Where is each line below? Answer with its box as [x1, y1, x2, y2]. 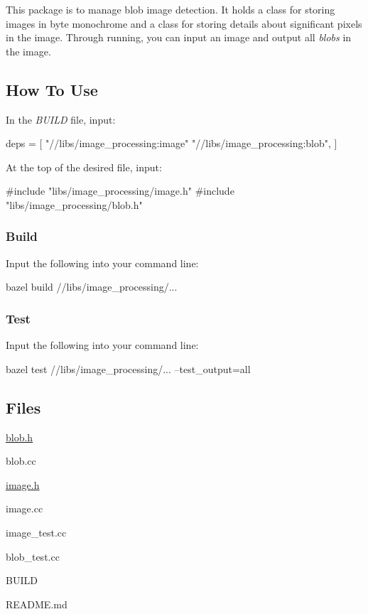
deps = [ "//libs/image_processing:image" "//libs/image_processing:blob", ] [6, 136, 337, 151]
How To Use [6, 78, 98, 100]
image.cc [6, 501, 43, 516]
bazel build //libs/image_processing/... [6, 279, 178, 294]
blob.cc [6, 453, 36, 468]
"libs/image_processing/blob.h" [6, 197, 143, 212]
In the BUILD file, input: [6, 112, 116, 126]
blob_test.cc [6, 549, 60, 564]
